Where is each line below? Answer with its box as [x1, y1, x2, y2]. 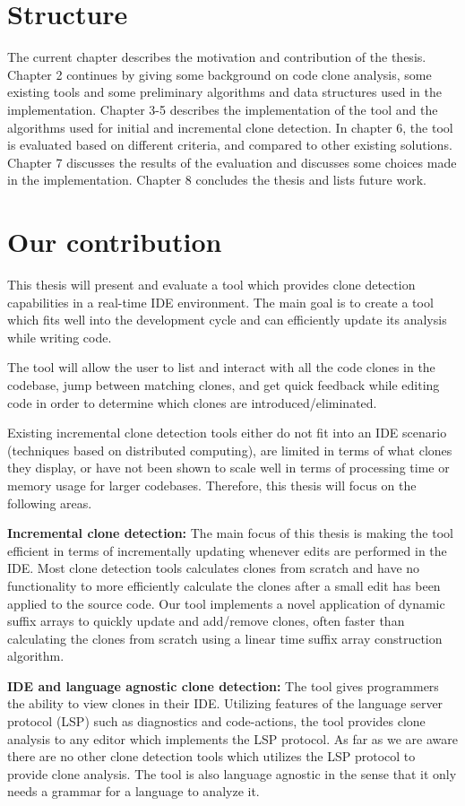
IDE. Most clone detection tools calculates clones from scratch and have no [7, 559, 420, 577]
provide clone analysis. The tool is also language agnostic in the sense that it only [7, 764, 457, 783]
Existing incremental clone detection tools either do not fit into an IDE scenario [7, 423, 447, 442]
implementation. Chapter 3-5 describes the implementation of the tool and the [7, 100, 438, 118]
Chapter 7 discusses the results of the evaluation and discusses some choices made [7, 152, 457, 171]
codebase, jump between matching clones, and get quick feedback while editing [7, 375, 440, 394]
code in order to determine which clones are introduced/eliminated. [7, 393, 377, 412]
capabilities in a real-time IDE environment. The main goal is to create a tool [7, 292, 434, 311]
